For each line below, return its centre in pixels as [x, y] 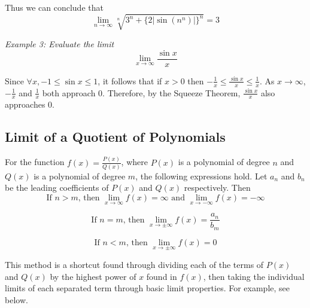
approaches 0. [30, 104]
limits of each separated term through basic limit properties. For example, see [148, 288]
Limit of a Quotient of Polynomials [115, 137]
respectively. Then [217, 187]
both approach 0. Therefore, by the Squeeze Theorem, [141, 92]
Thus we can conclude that [54, 7]
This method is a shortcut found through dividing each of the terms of [134, 265]
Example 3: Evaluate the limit [60, 44]
